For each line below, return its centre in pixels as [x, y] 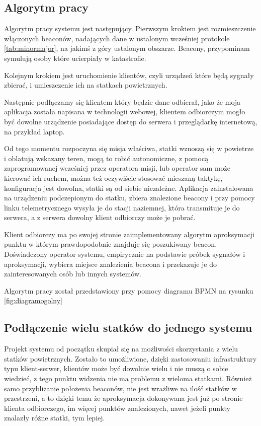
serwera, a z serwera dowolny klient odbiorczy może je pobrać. [100, 217]
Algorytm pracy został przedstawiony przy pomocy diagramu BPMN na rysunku [129, 290]
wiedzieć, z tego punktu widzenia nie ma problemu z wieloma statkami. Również [128, 378]
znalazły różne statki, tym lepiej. [55, 418]
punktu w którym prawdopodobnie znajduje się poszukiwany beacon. [111, 244]
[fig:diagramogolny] [33, 300]
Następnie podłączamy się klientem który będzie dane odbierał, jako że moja [122, 101]
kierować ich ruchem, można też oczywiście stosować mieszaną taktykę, [113, 177]
